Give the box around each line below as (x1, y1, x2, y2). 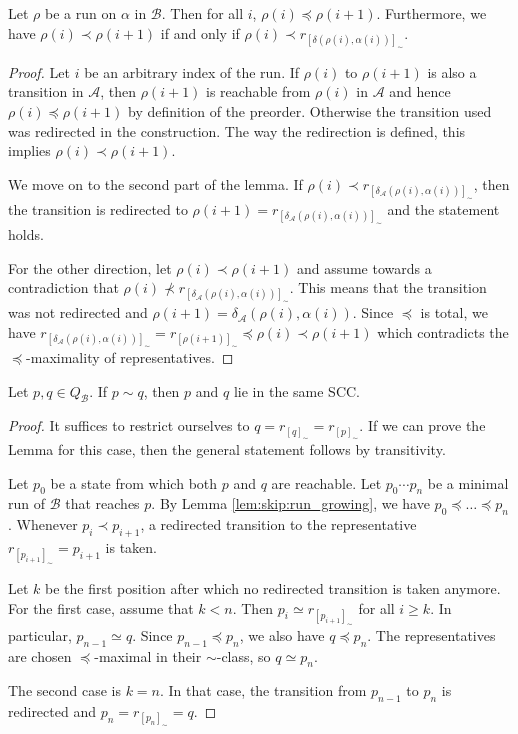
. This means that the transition (289, 277, 487, 298)
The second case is (8, 680, 121, 701)
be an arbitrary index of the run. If (84, 61, 300, 82)
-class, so (216, 645, 271, 666)
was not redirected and (8, 302, 148, 323)
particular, (8, 624, 72, 645)
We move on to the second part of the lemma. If (8, 173, 303, 194)
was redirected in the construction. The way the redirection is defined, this (8, 120, 466, 141)
